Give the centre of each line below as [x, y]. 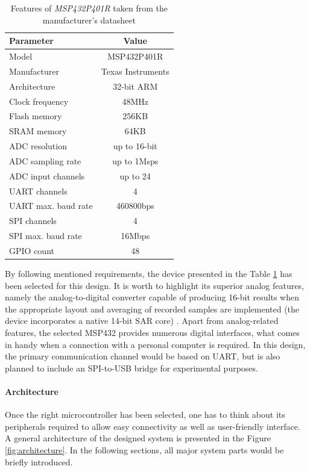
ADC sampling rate [45, 160]
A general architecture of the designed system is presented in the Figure [138, 438]
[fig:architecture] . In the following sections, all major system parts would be [144, 450]
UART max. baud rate [51, 206]
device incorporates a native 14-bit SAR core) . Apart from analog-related [142, 321]
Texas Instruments [135, 71]
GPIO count [32, 250]
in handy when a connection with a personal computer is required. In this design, [155, 344]
